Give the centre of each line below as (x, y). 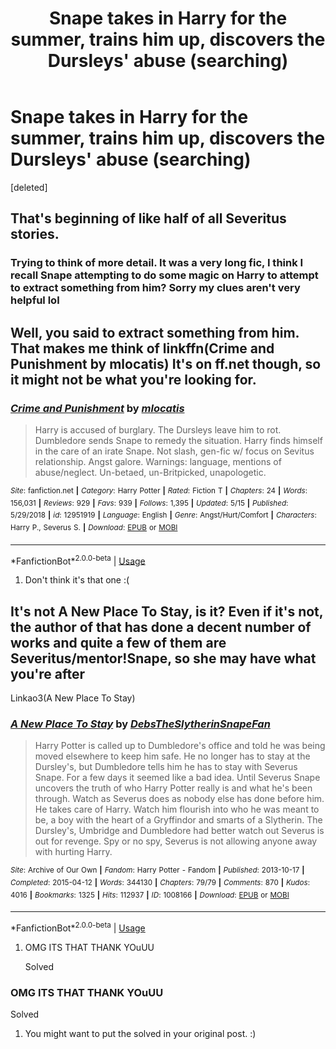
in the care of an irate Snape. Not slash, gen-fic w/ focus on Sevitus (174, 451)
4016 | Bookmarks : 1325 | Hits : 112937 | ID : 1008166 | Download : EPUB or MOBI (150, 895)
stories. (35, 234)
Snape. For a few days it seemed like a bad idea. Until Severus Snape (177, 778)
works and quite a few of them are (118, 642)
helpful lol (35, 300)
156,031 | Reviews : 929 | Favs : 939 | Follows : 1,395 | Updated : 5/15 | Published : (149, 503)
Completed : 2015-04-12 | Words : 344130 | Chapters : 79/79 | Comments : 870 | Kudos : (160, 882)
